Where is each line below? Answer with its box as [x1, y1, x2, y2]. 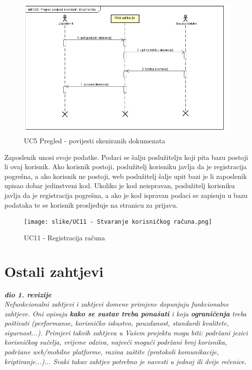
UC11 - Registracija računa [24, 232, 105, 242]
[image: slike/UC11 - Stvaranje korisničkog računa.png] [24, 218, 212, 226]
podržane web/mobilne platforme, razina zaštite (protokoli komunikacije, [4, 347, 219, 357]
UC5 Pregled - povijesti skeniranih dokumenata [24, 135, 165, 145]
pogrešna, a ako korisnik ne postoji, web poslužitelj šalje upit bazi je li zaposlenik [4, 171, 247, 181]
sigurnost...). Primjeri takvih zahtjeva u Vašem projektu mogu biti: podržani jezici [4, 327, 248, 337]
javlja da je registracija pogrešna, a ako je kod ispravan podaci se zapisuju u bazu [4, 190, 248, 200]
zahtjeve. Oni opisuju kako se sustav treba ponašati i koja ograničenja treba [4, 308, 247, 318]
